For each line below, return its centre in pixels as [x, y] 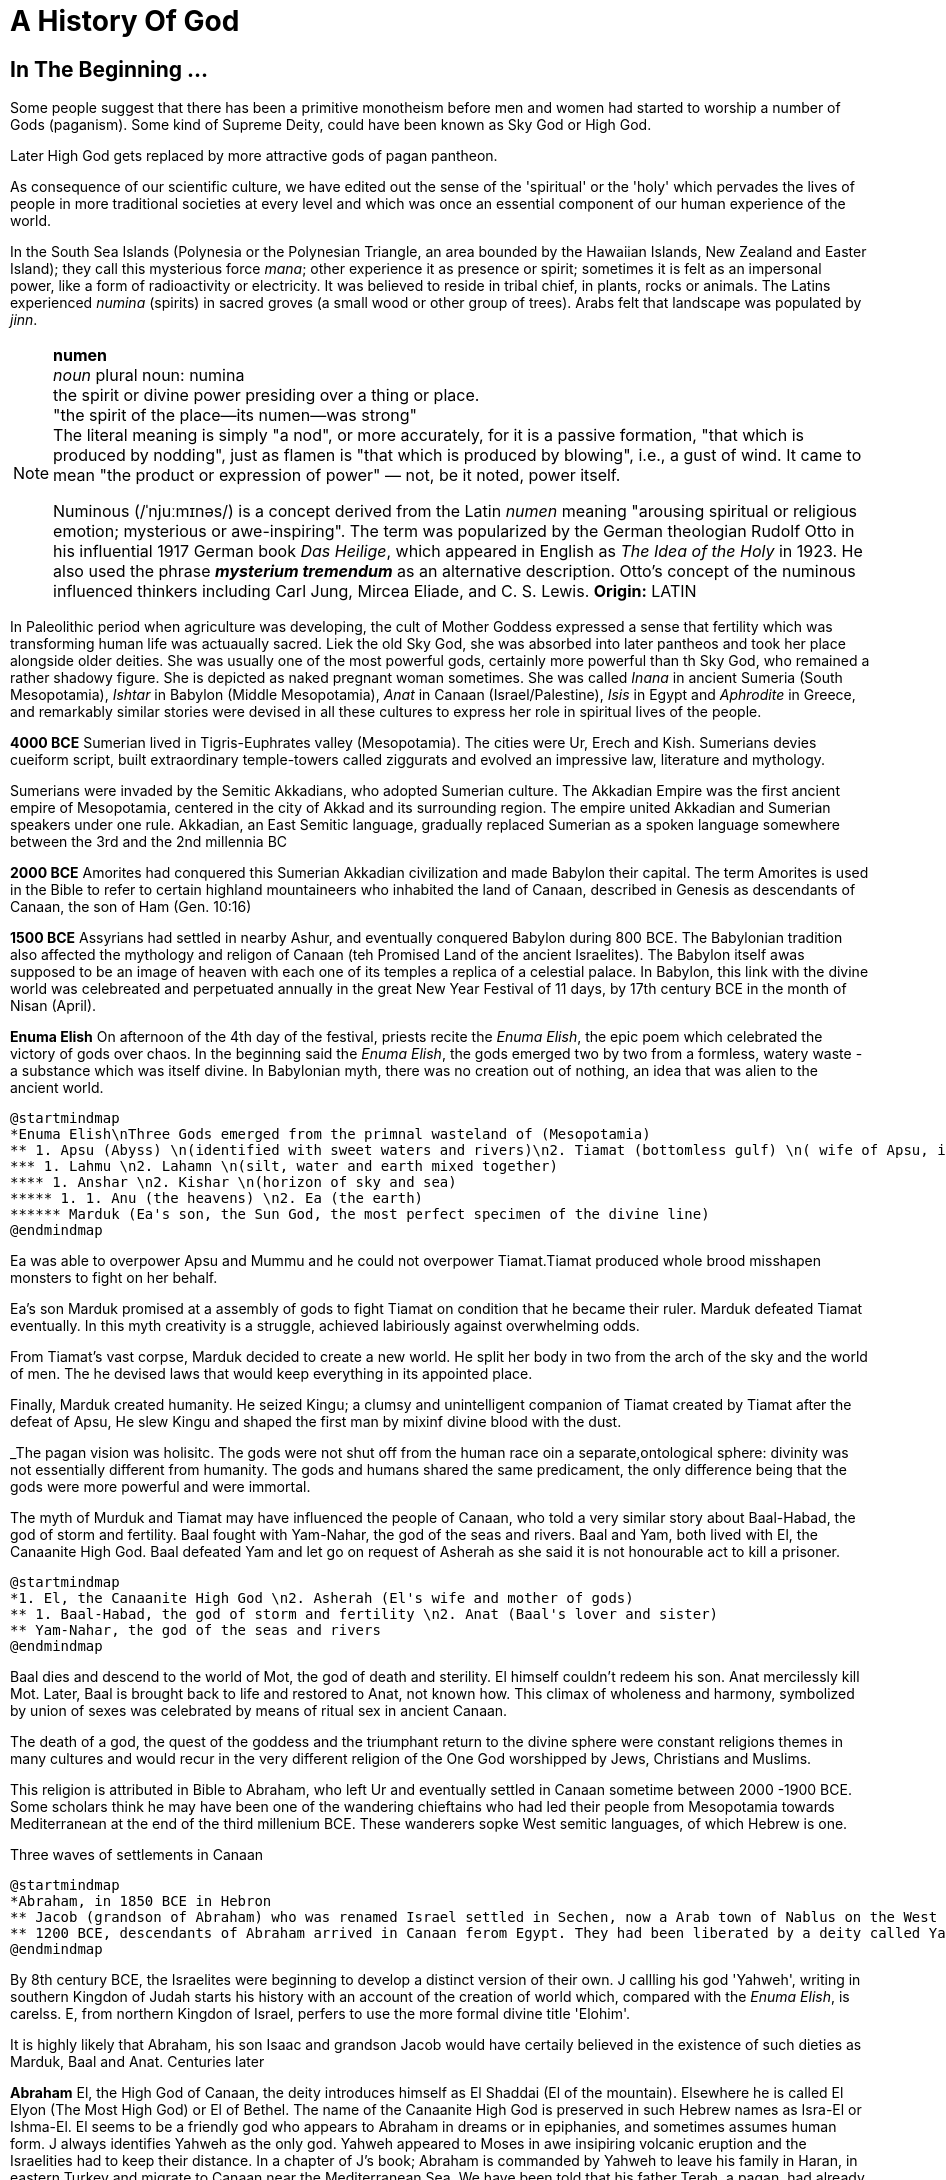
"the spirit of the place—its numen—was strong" [235, 415]
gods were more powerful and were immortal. [160, 1487]
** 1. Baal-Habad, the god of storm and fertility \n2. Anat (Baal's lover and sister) [364, 1614]
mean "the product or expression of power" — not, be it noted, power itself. [337, 475]
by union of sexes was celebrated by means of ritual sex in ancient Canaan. [259, 1711]
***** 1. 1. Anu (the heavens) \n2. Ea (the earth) [217, 1198]
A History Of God [125, 21]
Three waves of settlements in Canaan [137, 1855]
